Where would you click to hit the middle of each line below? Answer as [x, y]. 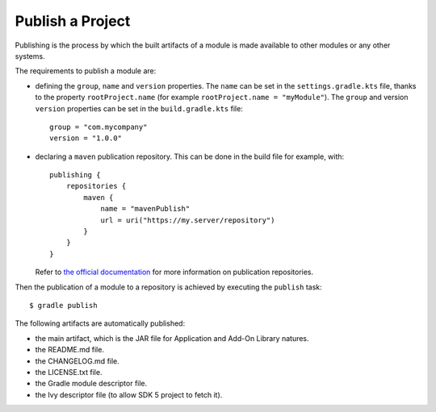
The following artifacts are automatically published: [100, 323]
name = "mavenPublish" [145, 209]
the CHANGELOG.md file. [78, 361]
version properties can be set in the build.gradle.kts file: [139, 108]
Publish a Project [73, 21]
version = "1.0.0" [86, 138]
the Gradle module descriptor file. [91, 384]
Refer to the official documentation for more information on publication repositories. [174, 272]
